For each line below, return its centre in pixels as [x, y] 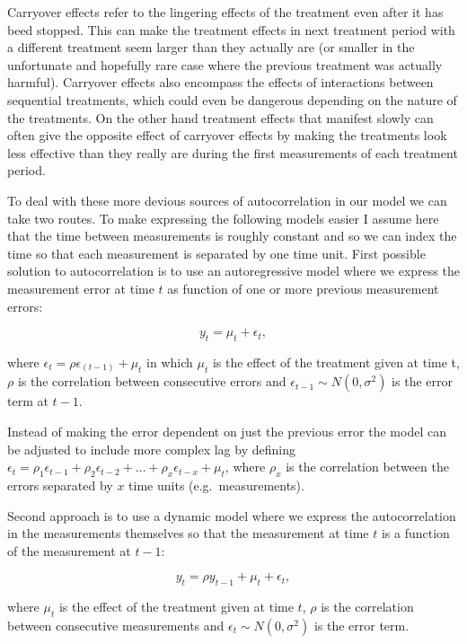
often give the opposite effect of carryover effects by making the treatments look [227, 135]
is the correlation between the [367, 467]
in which [170, 362]
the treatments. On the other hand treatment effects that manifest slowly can [220, 117]
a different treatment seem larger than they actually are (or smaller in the [211, 47]
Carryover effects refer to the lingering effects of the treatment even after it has [225, 12]
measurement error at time [81, 288]
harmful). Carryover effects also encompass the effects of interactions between [220, 82]
